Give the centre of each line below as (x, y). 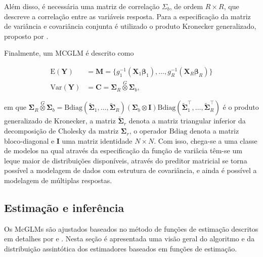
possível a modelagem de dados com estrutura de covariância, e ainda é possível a (130, 170)
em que (15, 107)
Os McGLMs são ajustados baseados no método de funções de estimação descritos (131, 228)
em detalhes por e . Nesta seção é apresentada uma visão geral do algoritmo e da (129, 239)
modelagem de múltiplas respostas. (58, 180)
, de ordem (186, 6)
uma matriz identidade (97, 140)
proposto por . (26, 36)
